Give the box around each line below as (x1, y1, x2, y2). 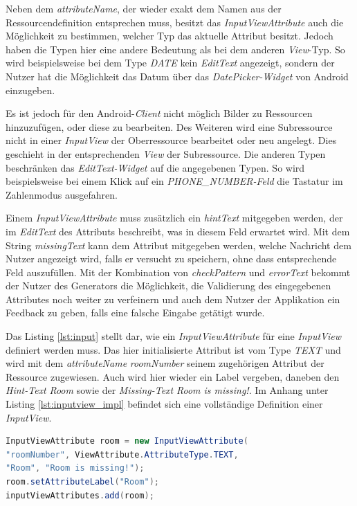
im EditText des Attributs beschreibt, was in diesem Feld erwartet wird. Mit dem (6, 224, 350, 238)
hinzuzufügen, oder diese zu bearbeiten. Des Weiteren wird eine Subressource (6, 119, 333, 134)
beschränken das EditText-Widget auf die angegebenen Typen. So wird (6, 160, 305, 174)
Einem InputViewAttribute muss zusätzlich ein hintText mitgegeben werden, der (6, 210, 343, 225)
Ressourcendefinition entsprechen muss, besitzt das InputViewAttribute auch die (6, 15, 344, 29)
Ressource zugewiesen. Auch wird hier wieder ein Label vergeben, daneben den (6, 369, 340, 383)
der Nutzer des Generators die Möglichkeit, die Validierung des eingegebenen (6, 278, 331, 293)
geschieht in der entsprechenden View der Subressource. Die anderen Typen (6, 146, 326, 161)
